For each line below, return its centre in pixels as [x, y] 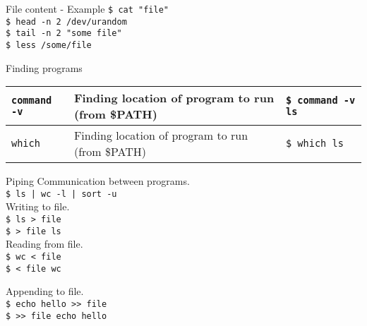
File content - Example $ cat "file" [87, 8]
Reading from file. [44, 244]
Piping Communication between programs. [98, 181]
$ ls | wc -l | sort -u [61, 194]
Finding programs [44, 67]
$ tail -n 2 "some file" [64, 34]
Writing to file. [38, 206]
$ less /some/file [49, 45]
